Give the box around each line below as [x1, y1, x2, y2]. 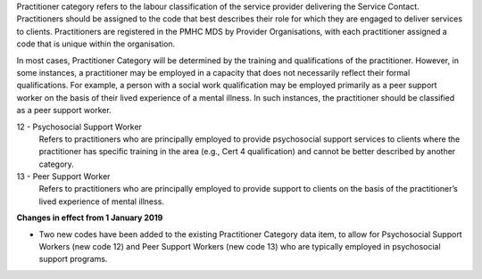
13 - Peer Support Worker [16, 171, 111, 182]
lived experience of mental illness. [38, 196, 165, 207]
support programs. [38, 254, 108, 265]
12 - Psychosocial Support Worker [16, 121, 143, 132]
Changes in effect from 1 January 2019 [16, 212, 163, 223]
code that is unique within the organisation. [16, 38, 176, 49]
